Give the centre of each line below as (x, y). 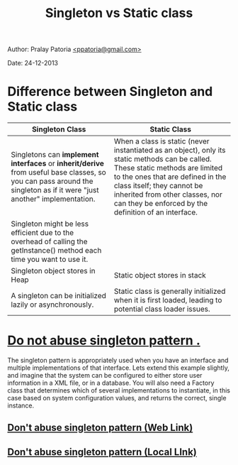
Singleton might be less (50, 224)
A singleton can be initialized (58, 296)
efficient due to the (42, 233)
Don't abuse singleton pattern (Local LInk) (102, 452)
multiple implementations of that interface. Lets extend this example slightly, (119, 368)
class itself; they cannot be (158, 186)
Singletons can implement (55, 155)
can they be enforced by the (161, 204)
